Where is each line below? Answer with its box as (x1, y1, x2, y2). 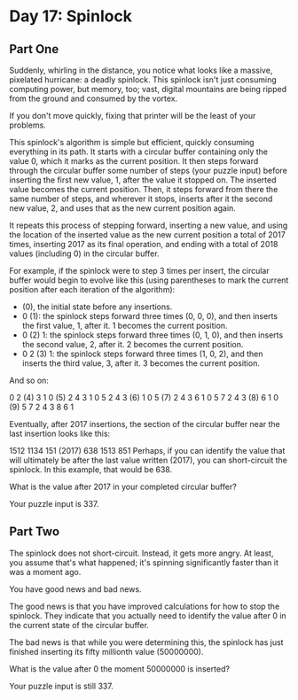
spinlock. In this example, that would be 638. (9, 464, 173, 475)
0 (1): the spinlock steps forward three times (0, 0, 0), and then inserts (21, 311, 278, 321)
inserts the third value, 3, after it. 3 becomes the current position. (21, 358, 260, 369)
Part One (9, 42, 59, 57)
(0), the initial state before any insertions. (21, 301, 173, 312)
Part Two (9, 525, 60, 540)
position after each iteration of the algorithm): (9, 284, 176, 294)
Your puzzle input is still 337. (9, 681, 114, 691)
